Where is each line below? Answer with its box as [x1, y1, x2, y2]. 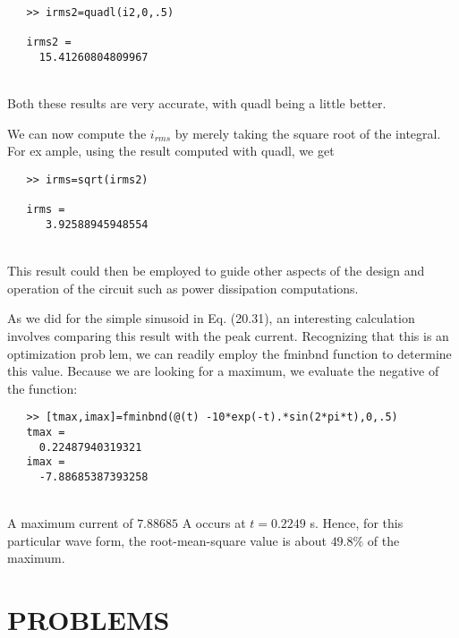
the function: [7, 379, 78, 397]
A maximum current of [7, 514, 133, 532]
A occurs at [182, 514, 246, 532]
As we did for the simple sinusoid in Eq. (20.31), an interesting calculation [7, 309, 415, 328]
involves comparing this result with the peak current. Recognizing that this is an [7, 327, 449, 345]
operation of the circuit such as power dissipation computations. [7, 278, 359, 297]
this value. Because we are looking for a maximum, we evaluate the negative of [7, 362, 439, 380]
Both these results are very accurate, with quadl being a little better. [7, 94, 387, 113]
